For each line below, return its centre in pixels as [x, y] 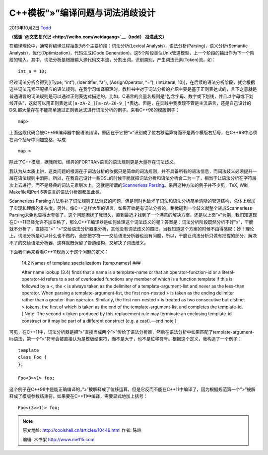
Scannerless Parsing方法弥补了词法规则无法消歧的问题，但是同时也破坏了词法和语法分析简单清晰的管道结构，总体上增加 [132, 201]
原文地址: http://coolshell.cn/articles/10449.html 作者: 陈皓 [82, 430]
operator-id [33, 279]
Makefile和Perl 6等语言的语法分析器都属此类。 [57, 192]
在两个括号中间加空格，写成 [37, 139]
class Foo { [33, 357]
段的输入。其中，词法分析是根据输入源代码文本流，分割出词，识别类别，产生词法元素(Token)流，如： [113, 60]
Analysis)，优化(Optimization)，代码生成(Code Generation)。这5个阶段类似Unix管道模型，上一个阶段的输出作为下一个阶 [132, 53]
